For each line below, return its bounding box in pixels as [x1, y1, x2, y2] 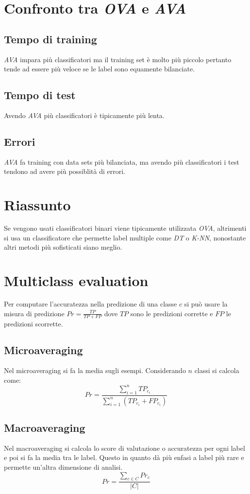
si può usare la [184, 298, 228, 308]
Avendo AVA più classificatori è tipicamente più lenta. [4, 110, 165, 120]
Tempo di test [4, 87, 76, 102]
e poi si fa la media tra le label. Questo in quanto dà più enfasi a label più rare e [4, 452, 244, 462]
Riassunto [4, 195, 71, 215]
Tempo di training [4, 31, 97, 46]
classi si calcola [194, 365, 239, 375]
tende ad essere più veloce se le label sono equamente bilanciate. [4, 64, 195, 74]
